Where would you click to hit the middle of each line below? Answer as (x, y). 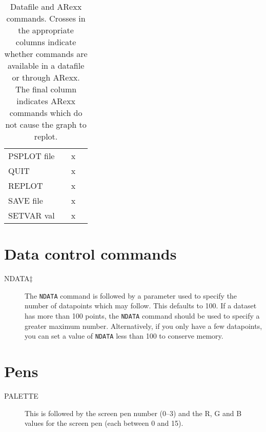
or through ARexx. (46, 77)
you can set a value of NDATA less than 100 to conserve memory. (124, 336)
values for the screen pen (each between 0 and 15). (104, 423)
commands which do (46, 113)
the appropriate (46, 30)
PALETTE (21, 396)
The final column (46, 89)
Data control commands (90, 254)
